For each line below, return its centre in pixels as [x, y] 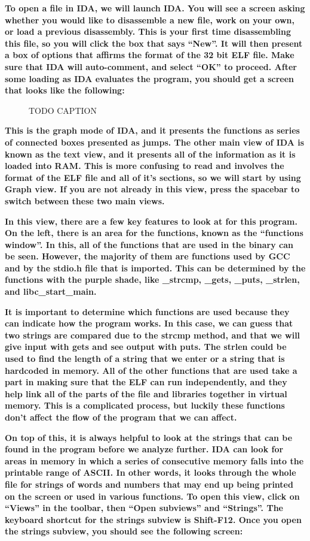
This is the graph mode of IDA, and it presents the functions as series [152, 130]
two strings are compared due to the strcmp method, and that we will [153, 335]
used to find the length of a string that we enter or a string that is [145, 359]
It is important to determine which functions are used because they [147, 311]
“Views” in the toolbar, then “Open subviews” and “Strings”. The [144, 508]
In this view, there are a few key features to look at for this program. [151, 221]
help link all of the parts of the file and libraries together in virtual [146, 393]
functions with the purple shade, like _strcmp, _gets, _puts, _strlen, [152, 279]
